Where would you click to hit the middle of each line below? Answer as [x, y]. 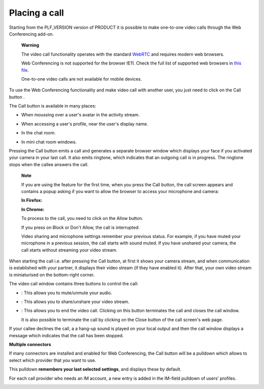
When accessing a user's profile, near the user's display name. [85, 124]
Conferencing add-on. [31, 34]
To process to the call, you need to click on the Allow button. [82, 218]
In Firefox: [32, 200]
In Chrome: [33, 209]
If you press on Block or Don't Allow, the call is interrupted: [80, 227]
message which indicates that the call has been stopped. [66, 335]
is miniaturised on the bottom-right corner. [52, 275]
